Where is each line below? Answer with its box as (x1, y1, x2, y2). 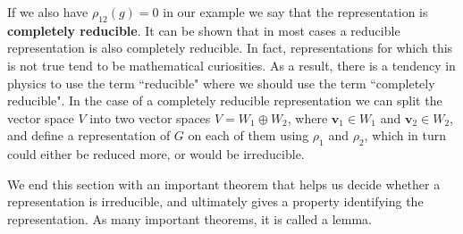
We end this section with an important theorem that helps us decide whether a (7, 174, 441, 193)
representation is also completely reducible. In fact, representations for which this (7, 38, 453, 57)
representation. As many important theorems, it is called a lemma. (7, 209, 372, 228)
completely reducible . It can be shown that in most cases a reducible (7, 21, 400, 39)
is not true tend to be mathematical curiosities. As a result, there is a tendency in (7, 55, 456, 74)
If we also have (7, 3, 88, 21)
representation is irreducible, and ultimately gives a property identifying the (7, 192, 424, 211)
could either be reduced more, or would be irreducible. (7, 145, 305, 163)
